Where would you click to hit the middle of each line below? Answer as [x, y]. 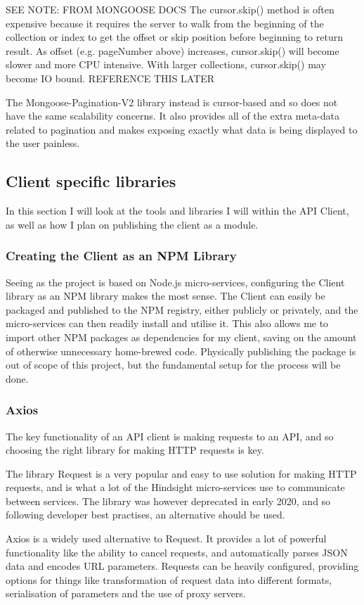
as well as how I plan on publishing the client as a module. [132, 224]
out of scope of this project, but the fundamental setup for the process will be [173, 365]
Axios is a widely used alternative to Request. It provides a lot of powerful [166, 539]
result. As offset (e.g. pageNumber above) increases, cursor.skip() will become [173, 50]
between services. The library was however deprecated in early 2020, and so [168, 501]
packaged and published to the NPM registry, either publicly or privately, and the [182, 309]
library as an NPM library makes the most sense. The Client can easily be [165, 296]
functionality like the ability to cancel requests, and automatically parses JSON [177, 552]
